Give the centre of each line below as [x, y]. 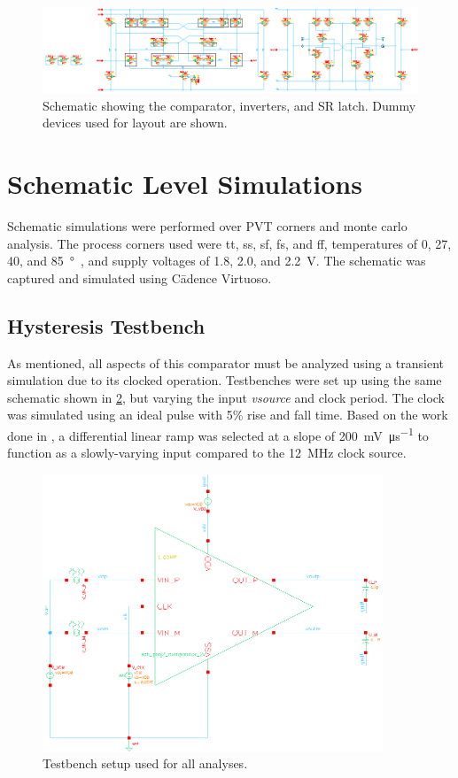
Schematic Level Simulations [185, 184]
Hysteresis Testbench [106, 325]
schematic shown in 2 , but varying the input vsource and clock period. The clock [226, 397]
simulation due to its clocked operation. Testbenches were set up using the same [225, 380]
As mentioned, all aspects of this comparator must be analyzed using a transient [225, 362]
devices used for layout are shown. [135, 123]
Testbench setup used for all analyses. [145, 763]
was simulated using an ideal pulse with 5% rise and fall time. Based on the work [228, 415]
